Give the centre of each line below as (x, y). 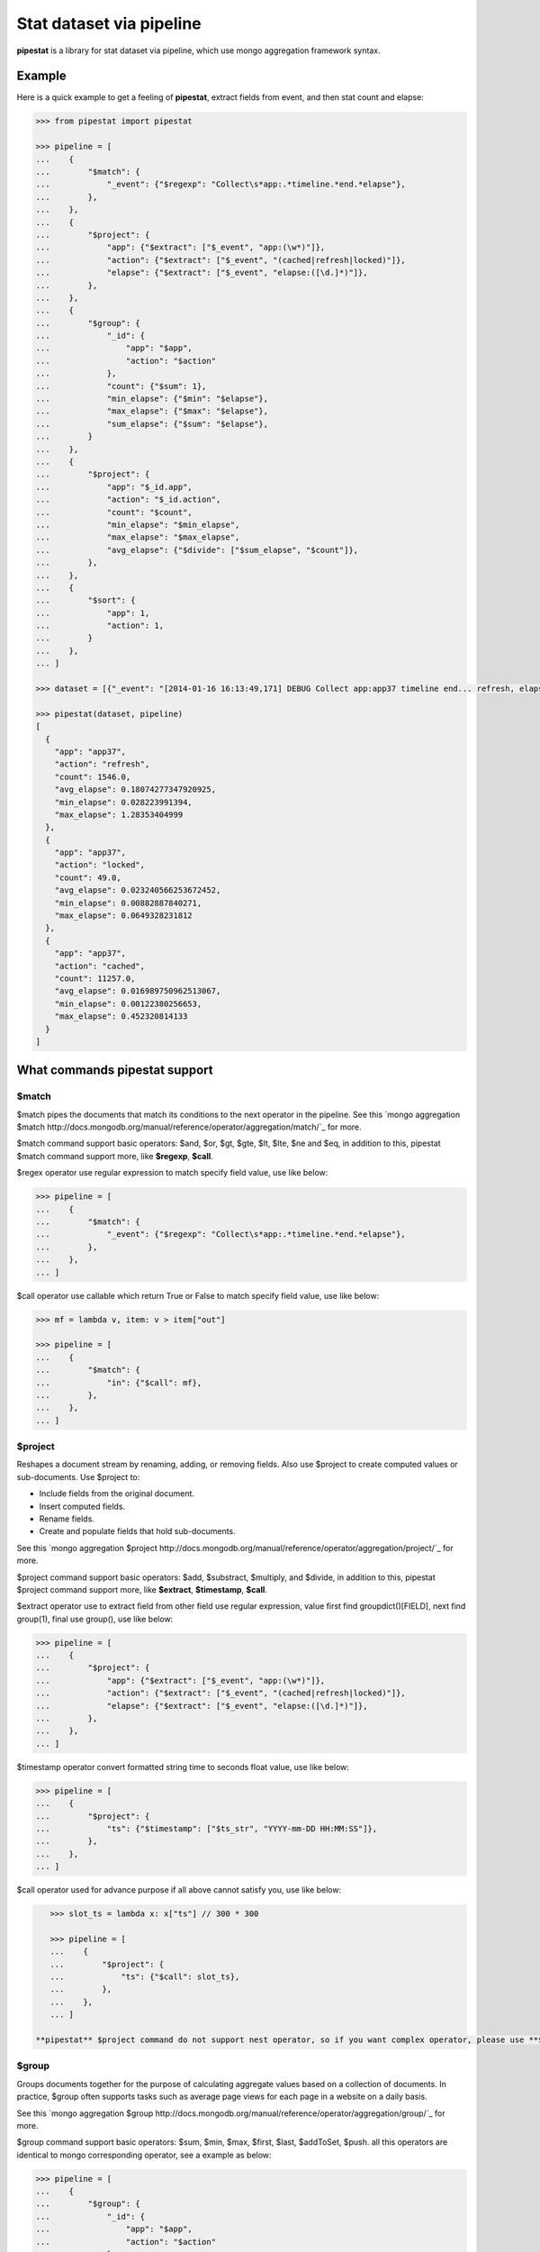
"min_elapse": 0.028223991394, (123, 802)
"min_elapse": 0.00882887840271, (128, 903)
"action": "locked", (100, 865)
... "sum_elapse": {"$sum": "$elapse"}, (152, 424)
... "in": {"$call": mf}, (119, 1382)
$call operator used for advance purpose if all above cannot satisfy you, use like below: (179, 1890)
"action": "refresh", (102, 764)
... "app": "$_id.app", (114, 487)
